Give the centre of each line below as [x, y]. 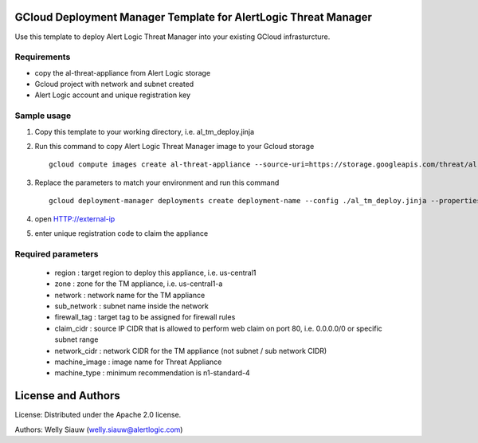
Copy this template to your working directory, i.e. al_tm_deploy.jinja [145, 131]
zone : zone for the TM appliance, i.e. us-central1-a [139, 284]
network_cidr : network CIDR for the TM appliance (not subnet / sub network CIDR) [191, 351]
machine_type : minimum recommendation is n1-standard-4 [152, 373]
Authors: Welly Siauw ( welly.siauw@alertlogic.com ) [99, 429]
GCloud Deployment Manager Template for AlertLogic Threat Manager [193, 17]
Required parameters [57, 253]
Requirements [43, 57]
